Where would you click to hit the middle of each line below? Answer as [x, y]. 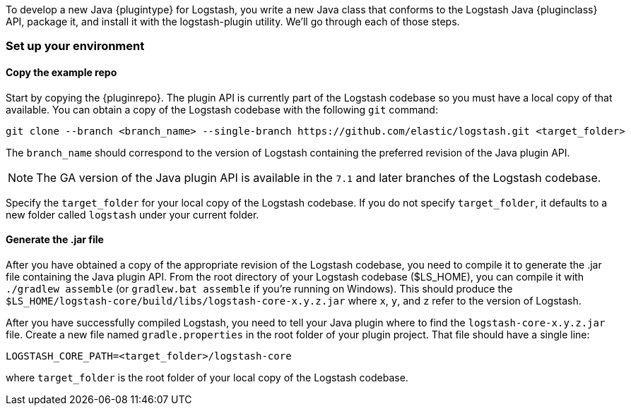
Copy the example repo [61, 72]
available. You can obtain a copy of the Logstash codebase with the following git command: [222, 109]
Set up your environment [75, 46]
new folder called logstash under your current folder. [132, 214]
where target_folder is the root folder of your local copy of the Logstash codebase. [207, 377]
